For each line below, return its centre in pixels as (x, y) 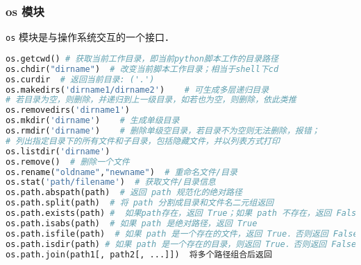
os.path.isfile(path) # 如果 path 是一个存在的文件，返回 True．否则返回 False (182, 234)
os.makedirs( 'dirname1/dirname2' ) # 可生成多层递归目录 (137, 90)
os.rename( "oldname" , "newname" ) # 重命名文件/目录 (121, 172)
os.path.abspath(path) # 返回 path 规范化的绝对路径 (124, 193)
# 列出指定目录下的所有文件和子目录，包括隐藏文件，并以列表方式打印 (143, 141)
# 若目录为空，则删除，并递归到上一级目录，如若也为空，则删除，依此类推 (151, 100)
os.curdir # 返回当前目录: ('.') (80, 79)
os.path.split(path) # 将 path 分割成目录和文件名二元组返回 (140, 203)
